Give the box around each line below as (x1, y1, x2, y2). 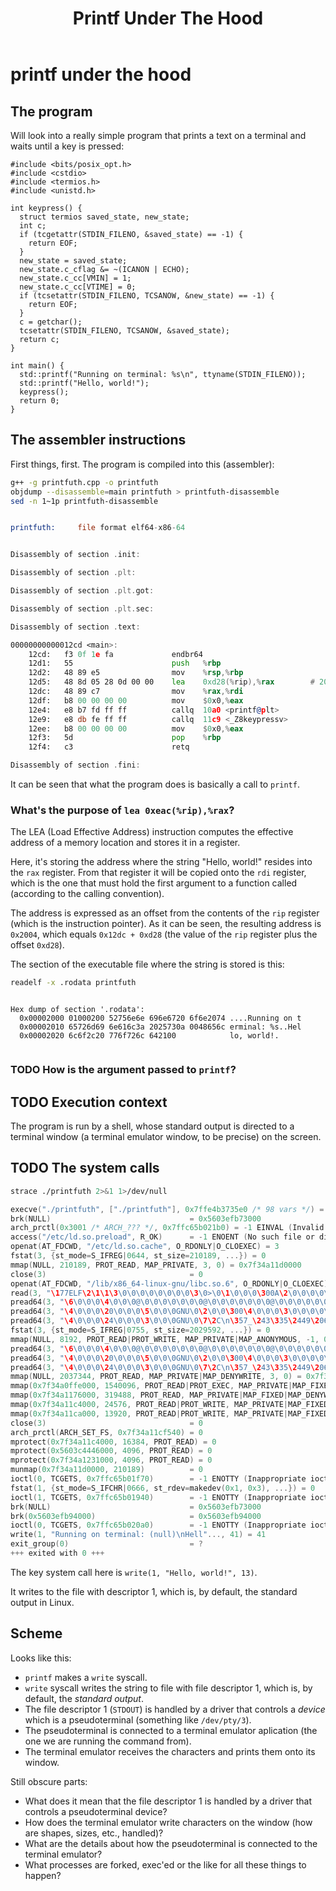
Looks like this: (10, 1652, 72, 1664)
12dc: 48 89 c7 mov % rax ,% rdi (28, 687, 244, 697)
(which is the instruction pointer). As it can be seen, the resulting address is (10, 918, 322, 930)
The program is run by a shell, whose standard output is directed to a (10, 1120, 295, 1132)
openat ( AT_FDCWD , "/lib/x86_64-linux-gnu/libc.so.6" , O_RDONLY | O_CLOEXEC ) (10, 1278, 329, 1289)
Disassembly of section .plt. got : (10, 586, 155, 596)
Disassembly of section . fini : (10, 760, 141, 771)
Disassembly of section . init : (10, 550, 141, 560)
